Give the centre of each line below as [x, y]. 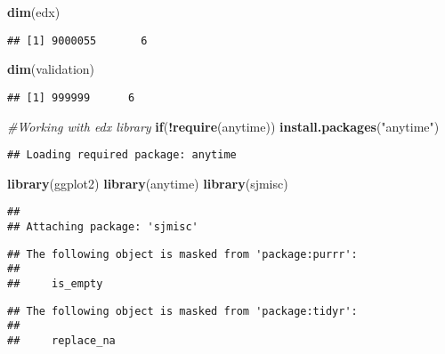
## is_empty [55, 283]
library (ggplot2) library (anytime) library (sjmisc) [148, 183]
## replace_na [61, 340]
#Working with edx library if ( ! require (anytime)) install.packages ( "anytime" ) [223, 126]
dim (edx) [34, 12]
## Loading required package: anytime [122, 155]
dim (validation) [51, 69]
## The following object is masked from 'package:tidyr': [182, 311]
